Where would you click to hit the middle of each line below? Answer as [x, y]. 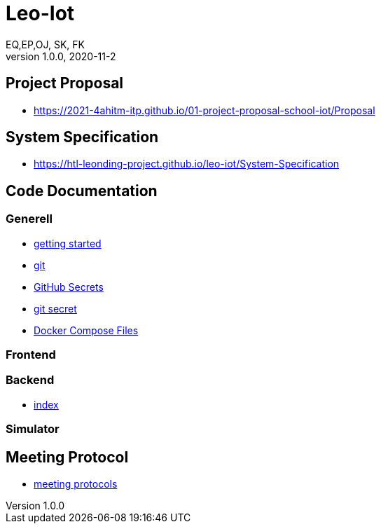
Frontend [31, 355]
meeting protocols [76, 484]
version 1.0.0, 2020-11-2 [61, 56]
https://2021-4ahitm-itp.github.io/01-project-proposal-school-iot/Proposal [205, 110]
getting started [68, 243]
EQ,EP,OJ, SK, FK [45, 44]
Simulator [33, 429]
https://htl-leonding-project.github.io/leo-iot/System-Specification [187, 164]
